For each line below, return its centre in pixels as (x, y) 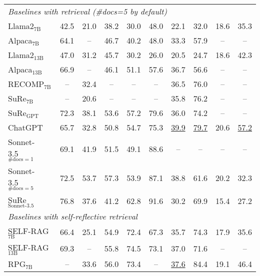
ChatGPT (25, 127)
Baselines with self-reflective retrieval (73, 216)
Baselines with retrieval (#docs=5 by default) (88, 11)
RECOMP (26, 84)
